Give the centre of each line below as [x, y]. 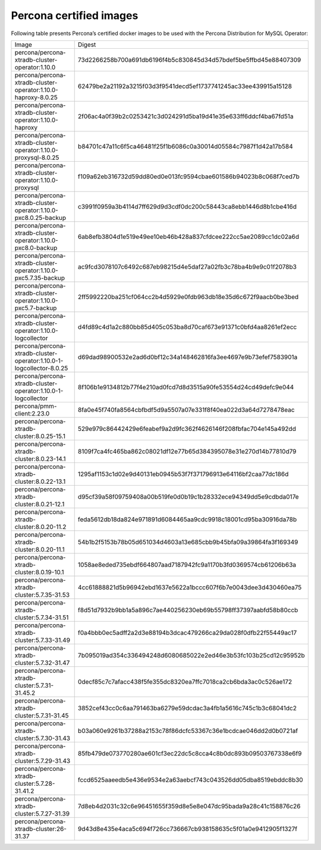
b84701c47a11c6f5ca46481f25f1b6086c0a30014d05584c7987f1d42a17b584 [185, 146]
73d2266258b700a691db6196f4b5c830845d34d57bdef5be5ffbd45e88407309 [189, 59]
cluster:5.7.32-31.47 [42, 663]
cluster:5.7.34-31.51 [42, 617]
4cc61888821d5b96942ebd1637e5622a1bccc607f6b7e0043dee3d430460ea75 [190, 587]
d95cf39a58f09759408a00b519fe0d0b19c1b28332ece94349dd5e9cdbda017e [188, 496]
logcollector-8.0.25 [41, 368]
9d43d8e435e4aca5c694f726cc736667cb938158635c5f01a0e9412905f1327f [188, 829]
